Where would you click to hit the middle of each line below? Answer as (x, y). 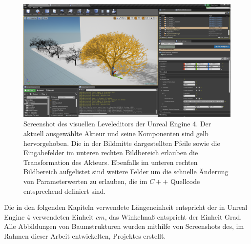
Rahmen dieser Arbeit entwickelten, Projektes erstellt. (85, 236)
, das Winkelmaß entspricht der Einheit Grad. (173, 216)
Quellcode (185, 181)
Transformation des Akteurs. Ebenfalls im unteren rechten (111, 162)
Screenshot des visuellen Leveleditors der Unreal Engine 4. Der (117, 124)
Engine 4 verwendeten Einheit (49, 216)
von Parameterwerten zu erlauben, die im (85, 181)
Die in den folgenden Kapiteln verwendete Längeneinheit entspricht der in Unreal (126, 207)
